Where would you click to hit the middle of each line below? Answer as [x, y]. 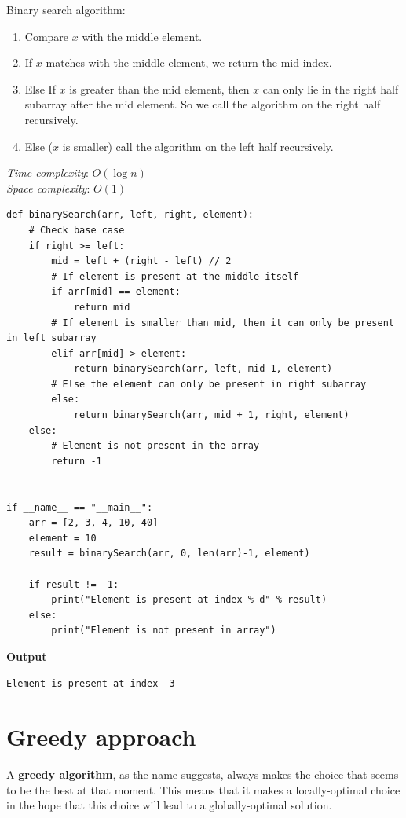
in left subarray [51, 338]
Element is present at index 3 [91, 683]
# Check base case [77, 230]
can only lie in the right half [331, 88]
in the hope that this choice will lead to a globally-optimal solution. [169, 805]
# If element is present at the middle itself [175, 276]
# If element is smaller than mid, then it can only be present [223, 323]
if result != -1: [74, 584]
